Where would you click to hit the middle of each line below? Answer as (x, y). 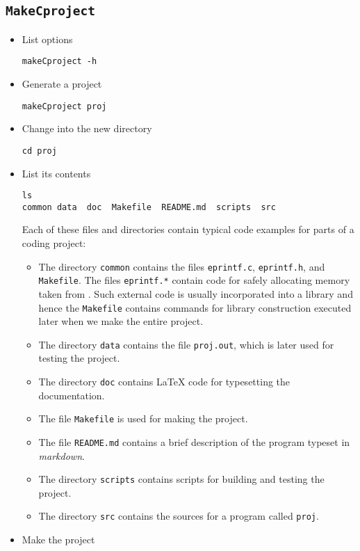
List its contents (56, 173)
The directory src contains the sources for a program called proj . (179, 516)
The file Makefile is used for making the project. (143, 418)
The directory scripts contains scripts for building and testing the (181, 479)
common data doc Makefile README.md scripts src (149, 207)
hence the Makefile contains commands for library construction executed (195, 307)
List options (47, 39)
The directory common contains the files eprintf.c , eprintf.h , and (182, 266)
